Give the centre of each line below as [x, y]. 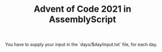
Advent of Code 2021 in [82, 9]
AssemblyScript [82, 19]
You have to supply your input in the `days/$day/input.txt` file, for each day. [81, 45]
